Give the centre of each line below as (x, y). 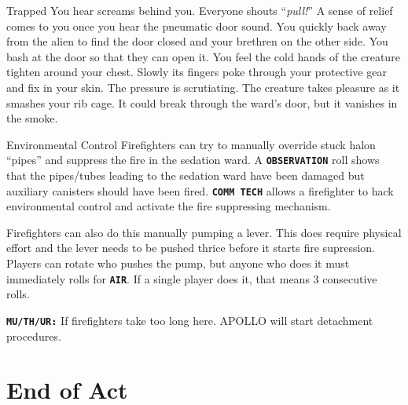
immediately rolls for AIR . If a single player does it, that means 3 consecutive (192, 278)
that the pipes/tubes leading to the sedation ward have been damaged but (186, 175)
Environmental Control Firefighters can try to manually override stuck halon (191, 144)
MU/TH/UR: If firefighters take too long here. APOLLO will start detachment (190, 320)
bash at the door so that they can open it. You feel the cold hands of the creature (203, 56)
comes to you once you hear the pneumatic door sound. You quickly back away (197, 26)
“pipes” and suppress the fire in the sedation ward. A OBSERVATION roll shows (193, 160)
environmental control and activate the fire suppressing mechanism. (169, 206)
